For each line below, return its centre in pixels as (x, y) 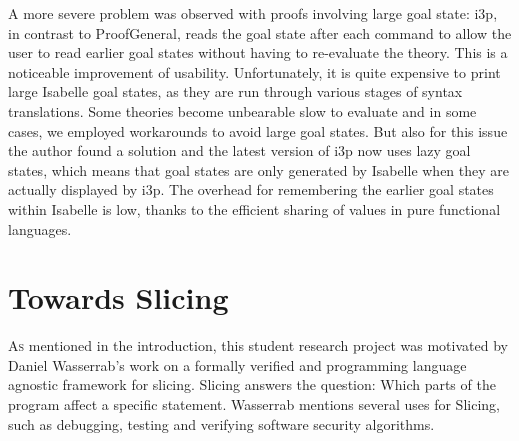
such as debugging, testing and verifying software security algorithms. (221, 423)
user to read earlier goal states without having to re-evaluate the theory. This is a (258, 52)
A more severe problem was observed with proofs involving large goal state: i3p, (253, 13)
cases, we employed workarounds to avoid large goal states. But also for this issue (258, 130)
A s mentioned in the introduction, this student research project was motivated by (258, 345)
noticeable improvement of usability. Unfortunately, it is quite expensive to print (254, 71)
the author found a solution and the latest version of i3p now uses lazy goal (239, 150)
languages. (40, 228)
